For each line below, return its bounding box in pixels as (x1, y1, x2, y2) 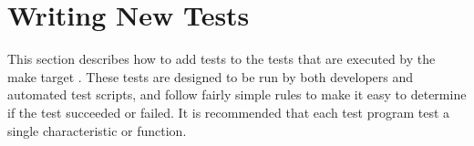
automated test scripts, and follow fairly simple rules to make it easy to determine (7, 85, 467, 104)
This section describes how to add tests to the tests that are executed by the (7, 49, 436, 68)
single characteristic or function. (7, 120, 187, 140)
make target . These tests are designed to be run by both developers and (7, 67, 414, 86)
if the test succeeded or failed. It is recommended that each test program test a (7, 102, 450, 121)
